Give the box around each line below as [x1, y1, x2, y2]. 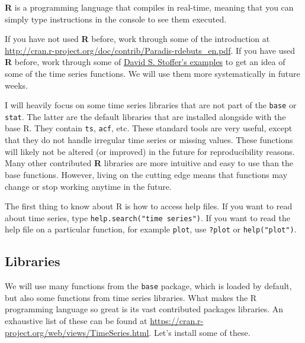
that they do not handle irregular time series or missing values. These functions [5, 134, 293, 146]
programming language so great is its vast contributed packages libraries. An [5, 303, 284, 315]
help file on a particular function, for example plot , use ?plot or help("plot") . [5, 223, 297, 235]
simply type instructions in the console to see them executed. [5, 12, 227, 25]
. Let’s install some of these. [149, 326, 251, 338]
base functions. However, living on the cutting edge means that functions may [5, 168, 288, 180]
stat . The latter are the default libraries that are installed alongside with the [5, 110, 286, 122]
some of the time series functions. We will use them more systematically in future [5, 67, 300, 79]
